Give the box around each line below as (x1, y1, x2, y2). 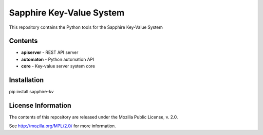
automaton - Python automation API (21, 56, 94, 62)
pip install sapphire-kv (9, 89, 54, 95)
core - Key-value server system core (21, 63, 95, 69)
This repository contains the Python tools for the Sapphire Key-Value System (9, 24, 163, 30)
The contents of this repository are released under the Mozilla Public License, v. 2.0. (9, 114, 178, 120)
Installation (9, 76, 44, 84)
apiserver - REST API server (21, 50, 79, 55)
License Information (9, 101, 72, 109)
